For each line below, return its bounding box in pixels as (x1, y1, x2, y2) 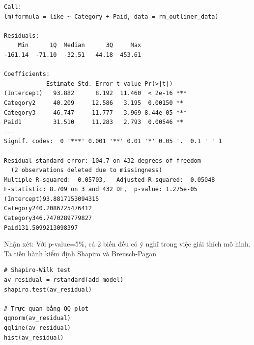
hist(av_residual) (4, 334, 64, 341)
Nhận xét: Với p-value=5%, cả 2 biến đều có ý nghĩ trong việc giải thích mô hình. (4, 239, 251, 249)
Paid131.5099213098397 (4, 224, 78, 231)
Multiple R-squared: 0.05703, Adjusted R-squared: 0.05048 (4, 176, 215, 183)
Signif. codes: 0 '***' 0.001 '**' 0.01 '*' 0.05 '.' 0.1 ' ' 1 (4, 138, 222, 145)
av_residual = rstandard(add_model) (4, 276, 124, 284)
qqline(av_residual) (4, 324, 71, 331)
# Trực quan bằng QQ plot (4, 305, 88, 312)
